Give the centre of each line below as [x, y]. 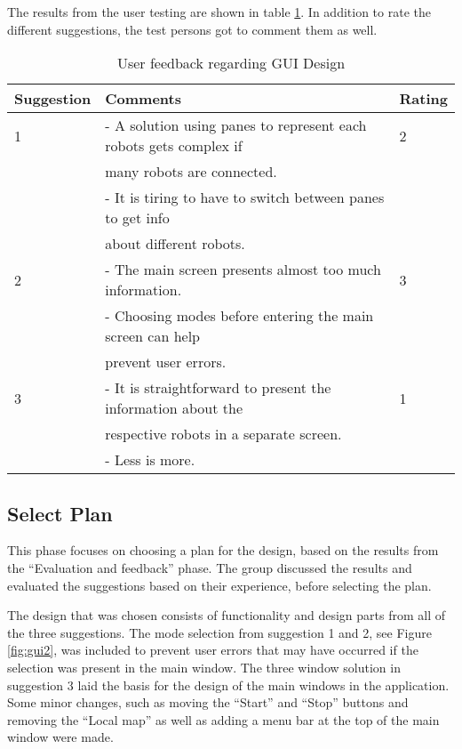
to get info [137, 218]
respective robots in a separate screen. [223, 434]
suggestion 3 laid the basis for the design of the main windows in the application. [228, 685]
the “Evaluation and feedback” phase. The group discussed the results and [210, 567]
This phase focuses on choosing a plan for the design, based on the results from [223, 550]
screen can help [153, 336]
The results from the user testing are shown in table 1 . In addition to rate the [219, 12]
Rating [423, 99]
